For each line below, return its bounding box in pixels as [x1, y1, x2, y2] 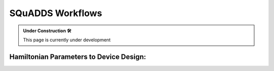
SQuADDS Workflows [9, 8, 102, 19]
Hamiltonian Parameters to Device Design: [9, 52, 147, 61]
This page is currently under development [23, 37, 111, 43]
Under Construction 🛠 [23, 28, 72, 34]
